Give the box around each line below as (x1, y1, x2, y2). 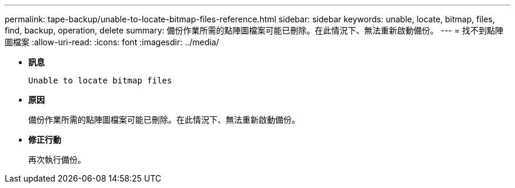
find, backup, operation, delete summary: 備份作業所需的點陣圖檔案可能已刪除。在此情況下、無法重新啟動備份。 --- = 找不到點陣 (5, 25, 503, 35)
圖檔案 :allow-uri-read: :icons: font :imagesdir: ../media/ (5, 37, 219, 47)
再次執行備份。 (28, 155, 86, 164)
